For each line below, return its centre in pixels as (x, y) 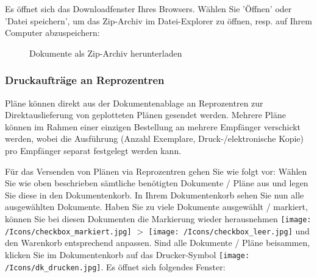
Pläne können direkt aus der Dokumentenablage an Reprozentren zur (134, 103)
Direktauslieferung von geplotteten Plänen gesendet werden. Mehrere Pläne (146, 115)
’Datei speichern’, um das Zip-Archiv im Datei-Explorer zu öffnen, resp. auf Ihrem (158, 20)
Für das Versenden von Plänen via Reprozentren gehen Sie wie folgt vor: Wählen (156, 171)
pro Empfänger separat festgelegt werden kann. (93, 150)
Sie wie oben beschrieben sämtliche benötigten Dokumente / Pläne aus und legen (157, 183)
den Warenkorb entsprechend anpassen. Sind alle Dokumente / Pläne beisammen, (158, 243)
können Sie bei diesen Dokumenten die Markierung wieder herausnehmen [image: (158, 218)
